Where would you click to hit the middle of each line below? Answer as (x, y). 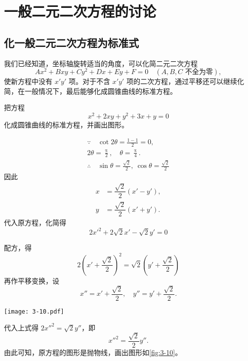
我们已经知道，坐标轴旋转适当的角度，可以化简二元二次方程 (101, 63)
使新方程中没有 (28, 81)
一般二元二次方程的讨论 (80, 11)
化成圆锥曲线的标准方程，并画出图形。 (66, 125)
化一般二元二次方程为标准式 (71, 42)
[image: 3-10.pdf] (34, 311)
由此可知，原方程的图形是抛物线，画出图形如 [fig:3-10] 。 (93, 352)
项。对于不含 (89, 81)
